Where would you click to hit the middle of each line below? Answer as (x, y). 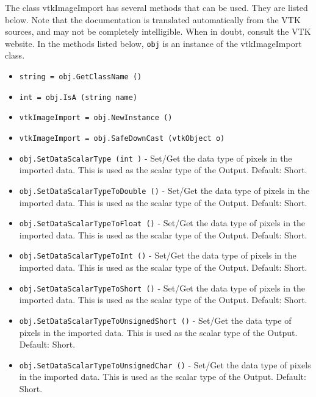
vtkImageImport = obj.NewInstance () (96, 118)
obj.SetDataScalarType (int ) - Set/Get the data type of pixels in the (156, 158)
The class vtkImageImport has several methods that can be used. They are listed (156, 7)
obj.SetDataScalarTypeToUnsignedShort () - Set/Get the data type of (155, 320)
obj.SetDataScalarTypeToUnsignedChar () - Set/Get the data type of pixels (165, 364)
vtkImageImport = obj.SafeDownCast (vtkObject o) (122, 138)
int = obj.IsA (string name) (78, 97)
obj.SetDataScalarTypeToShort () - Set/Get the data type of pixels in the (162, 288)
